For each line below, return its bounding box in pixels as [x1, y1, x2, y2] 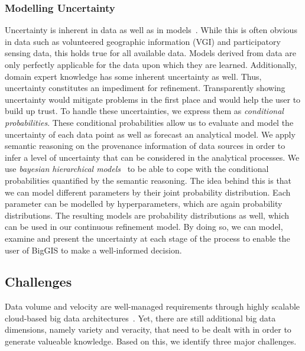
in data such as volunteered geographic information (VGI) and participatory [5, 35, 281, 47]
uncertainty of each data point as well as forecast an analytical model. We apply [5, 128, 296, 140]
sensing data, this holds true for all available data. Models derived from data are [5, 47, 296, 59]
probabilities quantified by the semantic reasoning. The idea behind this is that [5, 174, 292, 186]
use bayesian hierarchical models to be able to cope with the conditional [5, 162, 269, 175]
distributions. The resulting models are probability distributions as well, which [5, 209, 290, 221]
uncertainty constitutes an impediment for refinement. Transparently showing [5, 82, 285, 94]
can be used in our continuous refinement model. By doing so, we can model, [5, 220, 283, 233]
